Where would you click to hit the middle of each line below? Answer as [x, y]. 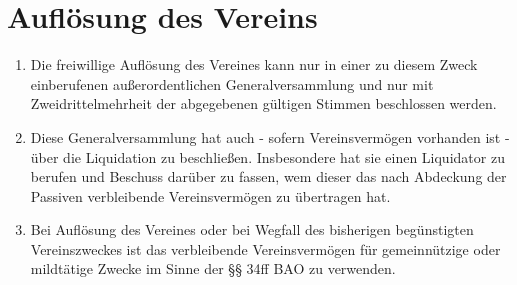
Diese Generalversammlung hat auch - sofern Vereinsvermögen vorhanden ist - [270, 136]
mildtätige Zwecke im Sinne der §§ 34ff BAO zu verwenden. [213, 268]
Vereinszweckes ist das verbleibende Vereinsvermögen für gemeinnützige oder [265, 248]
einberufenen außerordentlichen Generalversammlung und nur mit [232, 83]
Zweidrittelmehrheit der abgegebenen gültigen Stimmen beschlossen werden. [263, 103]
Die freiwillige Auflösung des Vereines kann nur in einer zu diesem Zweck [254, 64]
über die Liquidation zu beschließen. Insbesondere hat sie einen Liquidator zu [267, 156]
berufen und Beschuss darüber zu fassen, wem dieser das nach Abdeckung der [268, 176]
